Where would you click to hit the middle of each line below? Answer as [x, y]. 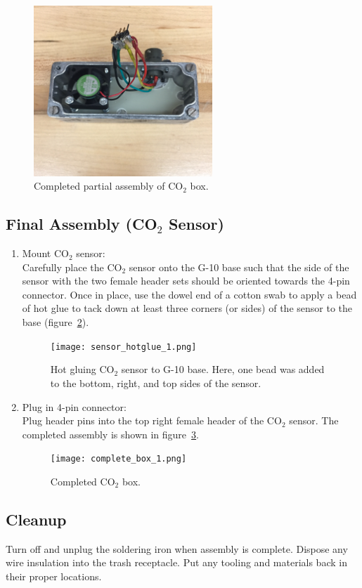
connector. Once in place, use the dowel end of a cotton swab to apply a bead [189, 294]
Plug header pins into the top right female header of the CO [152, 420]
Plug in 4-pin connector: [74, 406]
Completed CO [83, 481]
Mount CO [45, 253]
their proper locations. [54, 576]
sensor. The [314, 420]
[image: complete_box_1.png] [118, 459]
